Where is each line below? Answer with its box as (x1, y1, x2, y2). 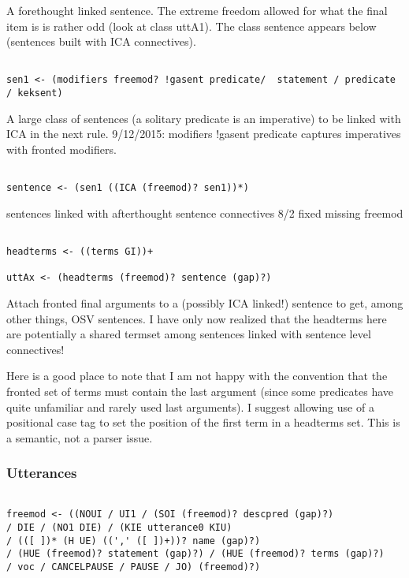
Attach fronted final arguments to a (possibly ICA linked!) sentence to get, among (6, 295, 403, 311)
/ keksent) (6, 88, 63, 99)
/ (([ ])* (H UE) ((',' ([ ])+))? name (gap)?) (6, 535, 261, 546)
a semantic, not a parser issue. (6, 429, 153, 446)
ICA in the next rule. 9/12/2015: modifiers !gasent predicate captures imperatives (6, 125, 401, 142)
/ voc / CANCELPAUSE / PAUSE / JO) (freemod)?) (6, 561, 261, 572)
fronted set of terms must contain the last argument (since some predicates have (6, 383, 394, 400)
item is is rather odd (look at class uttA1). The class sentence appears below (6, 17, 377, 34)
